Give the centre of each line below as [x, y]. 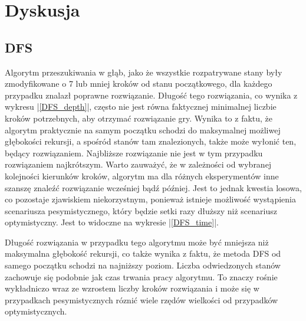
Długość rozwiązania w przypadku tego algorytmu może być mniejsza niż [137, 242]
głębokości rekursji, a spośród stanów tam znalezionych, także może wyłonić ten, [151, 141]
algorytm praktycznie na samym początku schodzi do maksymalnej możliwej [143, 130]
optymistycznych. [36, 311]
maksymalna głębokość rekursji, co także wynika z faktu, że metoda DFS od [143, 253]
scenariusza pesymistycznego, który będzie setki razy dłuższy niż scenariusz [141, 210]
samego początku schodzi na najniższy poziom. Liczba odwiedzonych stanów [143, 265]
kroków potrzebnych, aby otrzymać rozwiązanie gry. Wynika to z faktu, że [139, 118]
